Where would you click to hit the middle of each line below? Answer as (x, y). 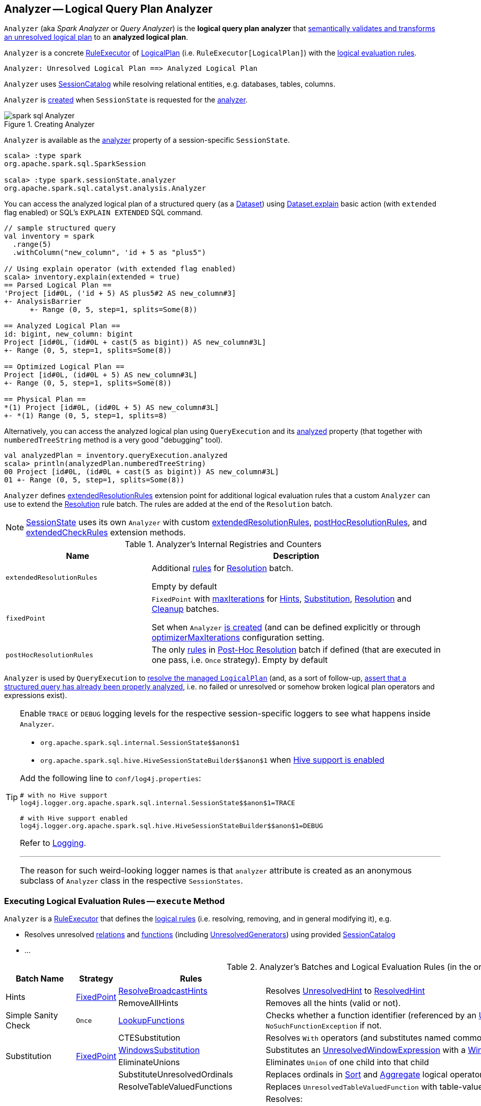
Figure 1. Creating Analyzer (49, 124)
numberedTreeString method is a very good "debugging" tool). (113, 440)
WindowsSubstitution (159, 1050)
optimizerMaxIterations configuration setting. (238, 638)
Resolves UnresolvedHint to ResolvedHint (345, 991)
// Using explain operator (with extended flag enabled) (120, 269)
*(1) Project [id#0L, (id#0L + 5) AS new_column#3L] (112, 408)
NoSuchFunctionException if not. (324, 1026)
